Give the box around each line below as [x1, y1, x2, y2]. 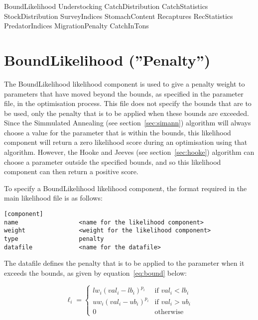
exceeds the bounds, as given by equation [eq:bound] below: [4, 267, 187, 278]
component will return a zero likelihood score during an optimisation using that [4, 137, 248, 147]
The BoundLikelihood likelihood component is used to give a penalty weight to [4, 78, 245, 89]
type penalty [4, 235, 104, 242]
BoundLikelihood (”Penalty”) [4, 49, 211, 70]
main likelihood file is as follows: [4, 193, 103, 203]
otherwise [154, 308, 184, 316]
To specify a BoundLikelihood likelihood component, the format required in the [4, 183, 247, 193]
